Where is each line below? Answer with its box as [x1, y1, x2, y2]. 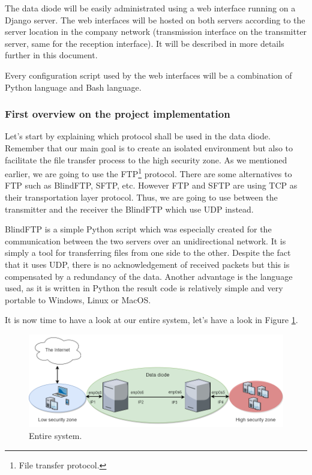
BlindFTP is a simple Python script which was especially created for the [5, 223, 272, 235]
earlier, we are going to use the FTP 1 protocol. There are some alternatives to [5, 166, 292, 180]
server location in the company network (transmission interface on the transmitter [5, 25, 307, 38]
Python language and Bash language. [5, 80, 142, 93]
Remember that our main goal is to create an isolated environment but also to [5, 141, 293, 154]
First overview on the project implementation [5, 106, 230, 121]
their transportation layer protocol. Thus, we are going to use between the [5, 191, 278, 203]
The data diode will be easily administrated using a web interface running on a [5, 2, 296, 14]
